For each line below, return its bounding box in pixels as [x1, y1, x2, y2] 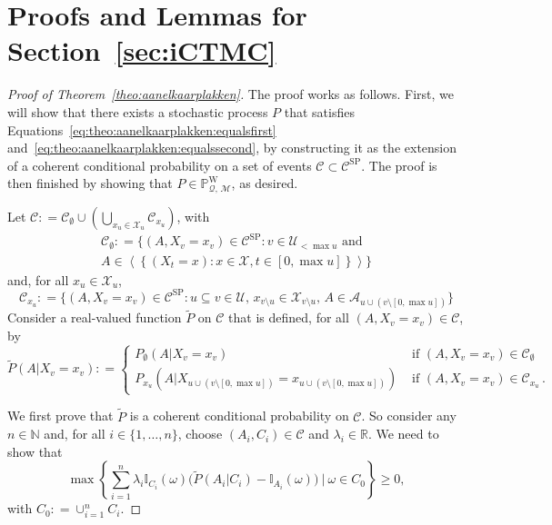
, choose [177, 424, 223, 443]
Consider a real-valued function [7, 308, 182, 327]
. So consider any [361, 406, 457, 425]
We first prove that [7, 406, 114, 425]
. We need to [367, 424, 439, 443]
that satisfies [284, 102, 355, 121]
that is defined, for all [228, 308, 349, 327]
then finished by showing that [7, 173, 173, 193]
